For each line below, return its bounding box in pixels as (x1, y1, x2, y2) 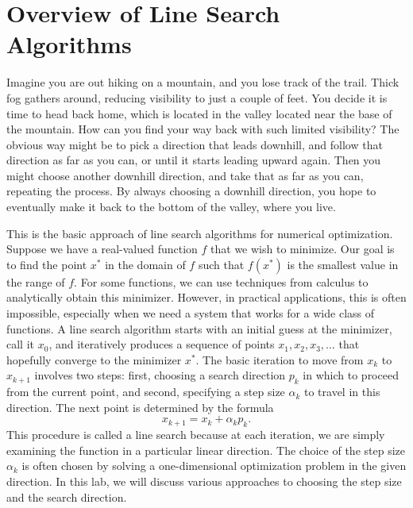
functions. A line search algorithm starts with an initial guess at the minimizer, (6, 320, 392, 337)
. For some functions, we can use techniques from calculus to (74, 273, 369, 290)
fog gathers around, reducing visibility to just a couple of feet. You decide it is (6, 89, 388, 106)
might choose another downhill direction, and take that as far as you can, (6, 167, 364, 183)
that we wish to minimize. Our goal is (210, 241, 395, 257)
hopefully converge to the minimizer (6, 351, 182, 368)
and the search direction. (6, 488, 127, 505)
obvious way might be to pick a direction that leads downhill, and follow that (6, 136, 383, 152)
